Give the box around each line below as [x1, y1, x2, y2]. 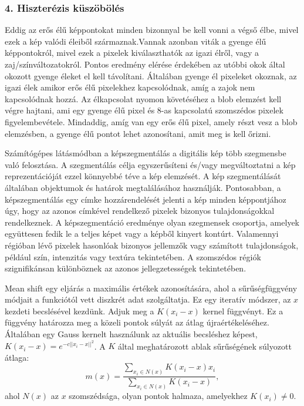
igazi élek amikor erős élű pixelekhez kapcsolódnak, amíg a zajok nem [5, 81, 255, 93]
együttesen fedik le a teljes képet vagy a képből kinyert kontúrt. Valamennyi [5, 227, 279, 240]
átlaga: [5, 351, 29, 363]
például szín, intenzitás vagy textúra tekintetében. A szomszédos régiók [5, 250, 261, 263]
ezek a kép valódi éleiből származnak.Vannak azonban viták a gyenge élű [5, 35, 266, 47]
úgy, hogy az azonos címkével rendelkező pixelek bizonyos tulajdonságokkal [5, 204, 275, 217]
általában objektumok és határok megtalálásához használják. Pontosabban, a [5, 181, 281, 193]
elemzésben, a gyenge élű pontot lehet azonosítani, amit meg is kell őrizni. [5, 127, 271, 139]
